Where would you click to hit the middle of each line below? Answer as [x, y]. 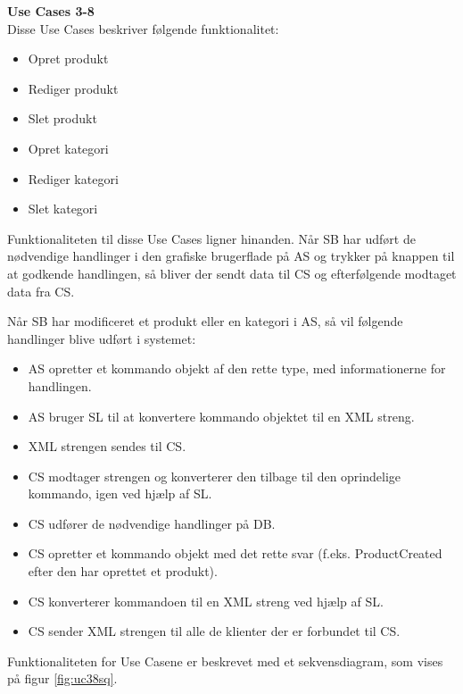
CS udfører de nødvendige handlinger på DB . [152, 523]
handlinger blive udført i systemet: [102, 338]
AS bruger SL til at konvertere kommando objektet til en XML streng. [221, 416]
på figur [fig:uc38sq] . [62, 678]
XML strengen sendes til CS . [107, 446]
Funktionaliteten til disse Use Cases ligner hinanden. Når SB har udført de [211, 238]
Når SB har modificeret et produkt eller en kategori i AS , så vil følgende [205, 321]
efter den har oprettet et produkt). [123, 571]
